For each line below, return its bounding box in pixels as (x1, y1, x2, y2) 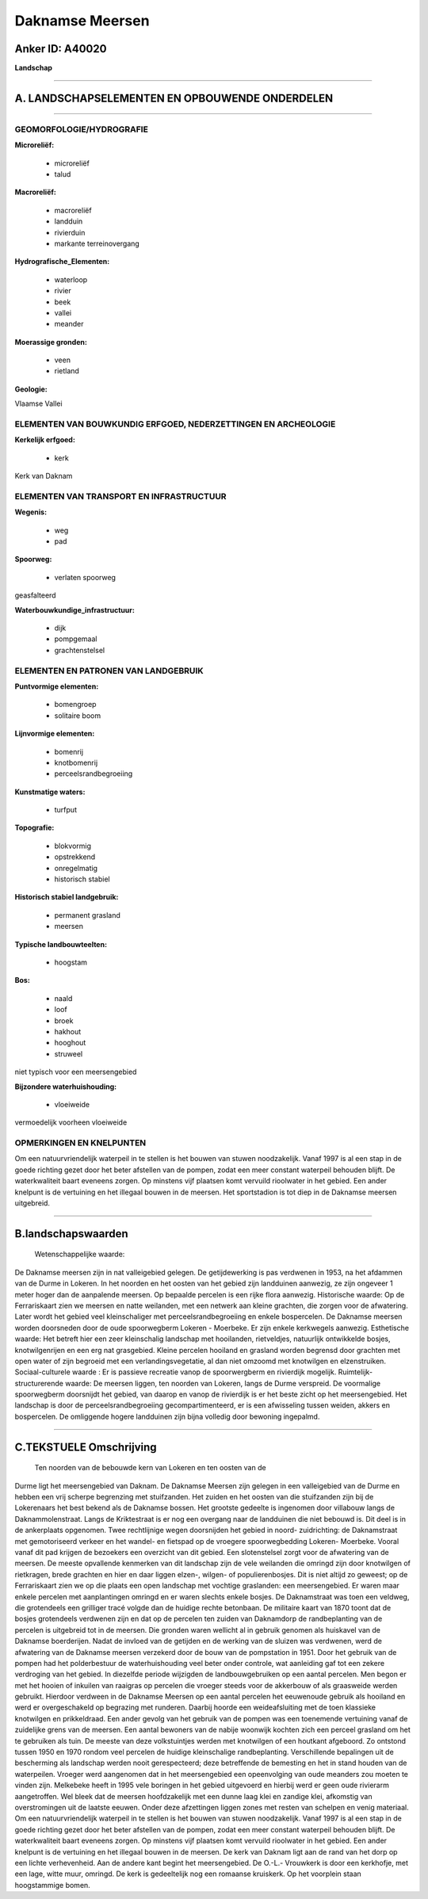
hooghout (54, 1038, 86, 1048)
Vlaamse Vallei (14, 399, 63, 408)
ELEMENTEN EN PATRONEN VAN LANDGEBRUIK (14, 665, 204, 676)
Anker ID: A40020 (14, 42, 107, 55)
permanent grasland (54, 910, 120, 919)
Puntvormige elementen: (14, 682, 99, 691)
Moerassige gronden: (14, 337, 87, 346)
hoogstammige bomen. (14, 1880, 90, 1889)
